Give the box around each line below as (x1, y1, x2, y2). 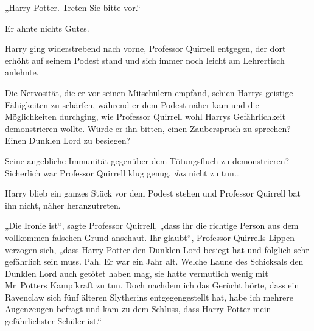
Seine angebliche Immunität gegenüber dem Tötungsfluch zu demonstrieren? (5, 154, 290, 167)
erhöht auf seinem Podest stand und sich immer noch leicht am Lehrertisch (5, 54, 285, 66)
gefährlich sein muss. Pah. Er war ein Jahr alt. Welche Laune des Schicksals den (5, 255, 304, 268)
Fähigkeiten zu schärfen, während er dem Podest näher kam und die (5, 98, 259, 111)
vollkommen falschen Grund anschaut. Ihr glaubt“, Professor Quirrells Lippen (5, 231, 295, 243)
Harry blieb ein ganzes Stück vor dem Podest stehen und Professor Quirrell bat (5, 187, 301, 200)
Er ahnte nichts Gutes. (5, 21, 89, 34)
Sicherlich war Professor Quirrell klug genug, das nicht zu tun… (5, 166, 240, 179)
